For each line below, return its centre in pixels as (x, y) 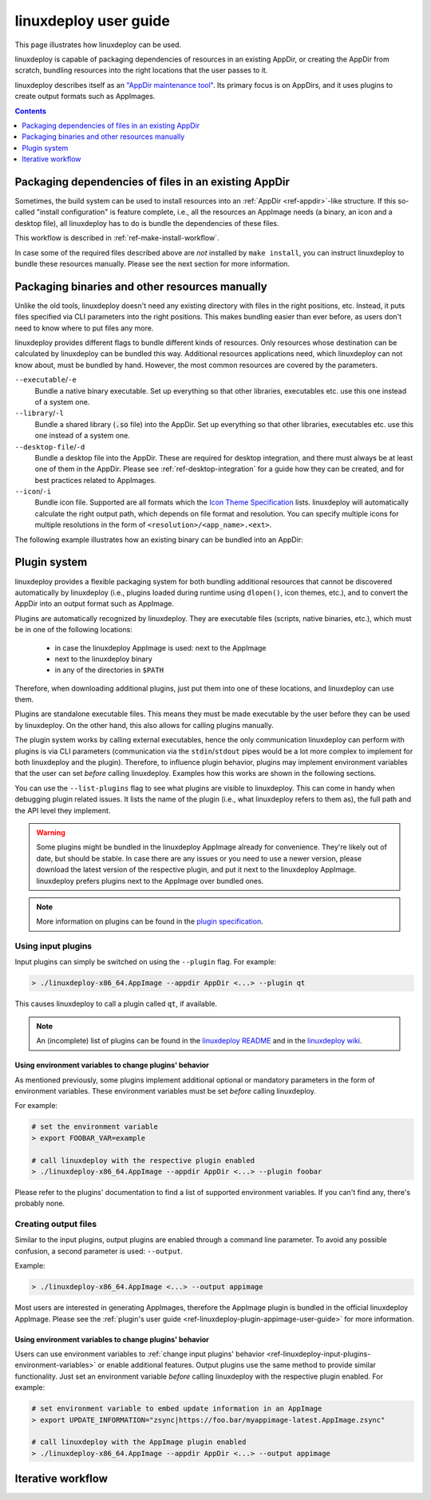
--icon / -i (33, 492)
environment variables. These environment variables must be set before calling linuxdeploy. (166, 1090)
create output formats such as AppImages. (85, 97)
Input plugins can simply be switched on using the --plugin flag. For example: (146, 962)
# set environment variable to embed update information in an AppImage (177, 1409)
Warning (51, 832)
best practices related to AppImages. (96, 480)
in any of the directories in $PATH (109, 670)
